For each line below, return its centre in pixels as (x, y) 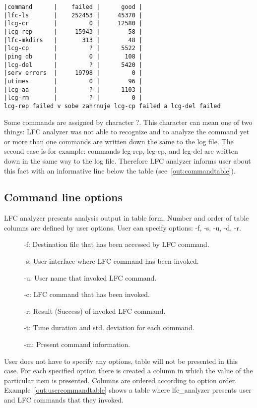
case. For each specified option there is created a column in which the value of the (128, 371)
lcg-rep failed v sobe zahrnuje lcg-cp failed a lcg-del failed (112, 106)
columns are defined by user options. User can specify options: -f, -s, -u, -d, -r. (123, 227)
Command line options (63, 197)
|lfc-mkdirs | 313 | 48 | (73, 40)
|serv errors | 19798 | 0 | (73, 73)
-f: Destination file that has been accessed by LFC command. (117, 244)
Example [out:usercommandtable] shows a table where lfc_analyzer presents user (128, 390)
